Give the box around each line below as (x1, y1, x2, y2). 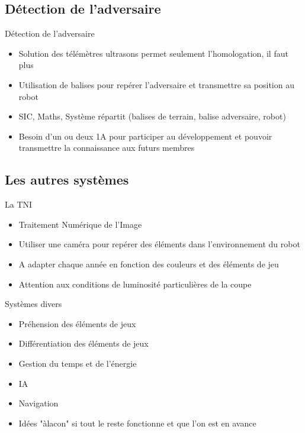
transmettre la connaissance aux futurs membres (18, 141, 195, 154)
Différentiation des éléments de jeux (18, 337, 149, 350)
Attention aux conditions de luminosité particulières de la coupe (18, 277, 252, 290)
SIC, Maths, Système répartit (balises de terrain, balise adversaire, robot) (18, 110, 286, 122)
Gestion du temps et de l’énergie (18, 357, 137, 369)
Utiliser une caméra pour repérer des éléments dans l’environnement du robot (18, 238, 300, 250)
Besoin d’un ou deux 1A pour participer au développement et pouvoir (18, 130, 272, 142)
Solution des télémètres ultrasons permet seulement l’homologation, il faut (18, 47, 288, 59)
